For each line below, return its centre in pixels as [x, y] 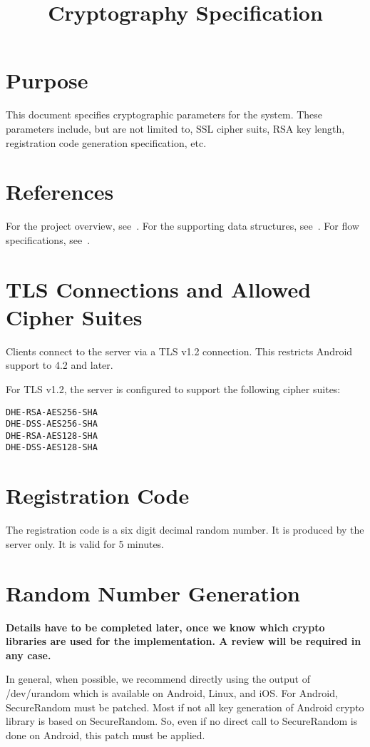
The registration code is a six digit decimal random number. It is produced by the [185, 530]
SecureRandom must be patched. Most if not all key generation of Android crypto [185, 707]
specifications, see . [48, 239]
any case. [29, 655]
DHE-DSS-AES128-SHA [52, 448]
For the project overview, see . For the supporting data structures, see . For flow [183, 226]
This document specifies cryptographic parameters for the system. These [164, 115]
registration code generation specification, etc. [106, 142]
